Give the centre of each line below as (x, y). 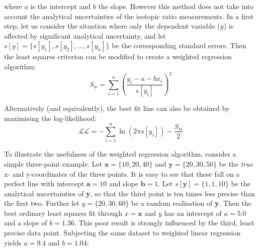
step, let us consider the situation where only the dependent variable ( (112, 26)
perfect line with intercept (44, 183)
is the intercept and (61, 6)
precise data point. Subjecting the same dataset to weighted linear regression (122, 233)
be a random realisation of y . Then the (191, 203)
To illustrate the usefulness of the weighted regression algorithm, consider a (120, 154)
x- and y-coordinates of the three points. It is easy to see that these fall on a (122, 173)
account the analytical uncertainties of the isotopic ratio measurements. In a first (129, 16)
